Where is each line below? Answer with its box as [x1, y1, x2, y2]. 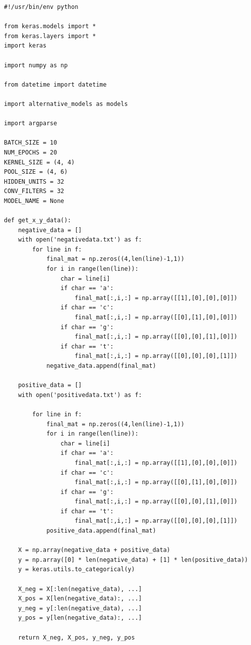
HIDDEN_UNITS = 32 [4, 178, 64, 185]
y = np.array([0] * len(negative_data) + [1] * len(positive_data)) [18, 556, 248, 563]
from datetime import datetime [4, 81, 107, 88]
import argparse [4, 120, 57, 127]
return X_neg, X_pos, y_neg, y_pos [18, 634, 135, 641]
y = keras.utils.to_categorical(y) [18, 566, 135, 573]
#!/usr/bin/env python [4, 3, 79, 10]
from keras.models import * [4, 23, 96, 30]
